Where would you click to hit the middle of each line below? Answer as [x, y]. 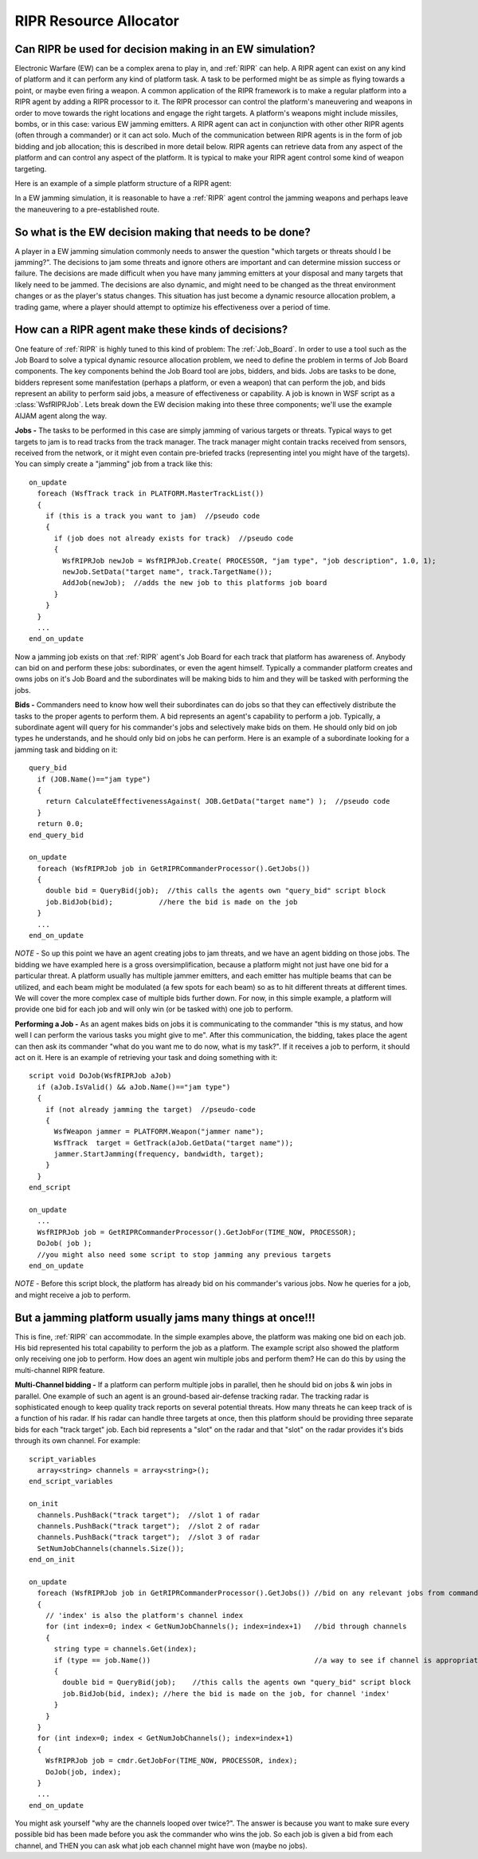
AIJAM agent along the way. [61, 416]
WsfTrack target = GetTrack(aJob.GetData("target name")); [174, 1143]
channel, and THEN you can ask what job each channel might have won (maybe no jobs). [161, 1845]
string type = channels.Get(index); [125, 1649]
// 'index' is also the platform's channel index [144, 1616]
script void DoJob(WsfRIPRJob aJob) [100, 1076]
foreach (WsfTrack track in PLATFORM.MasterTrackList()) [151, 494]
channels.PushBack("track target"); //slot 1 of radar [149, 1515]
